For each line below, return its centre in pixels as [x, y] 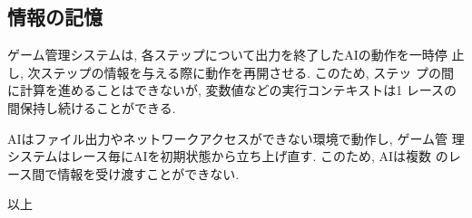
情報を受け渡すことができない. [148, 173]
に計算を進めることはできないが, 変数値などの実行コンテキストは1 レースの [232, 90]
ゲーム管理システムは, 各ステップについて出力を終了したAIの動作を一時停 [227, 55]
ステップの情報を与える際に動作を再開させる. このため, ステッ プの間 [247, 72]
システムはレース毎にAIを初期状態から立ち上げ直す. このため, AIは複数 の [228, 156]
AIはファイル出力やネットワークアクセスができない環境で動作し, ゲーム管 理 [236, 138]
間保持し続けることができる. [92, 107]
